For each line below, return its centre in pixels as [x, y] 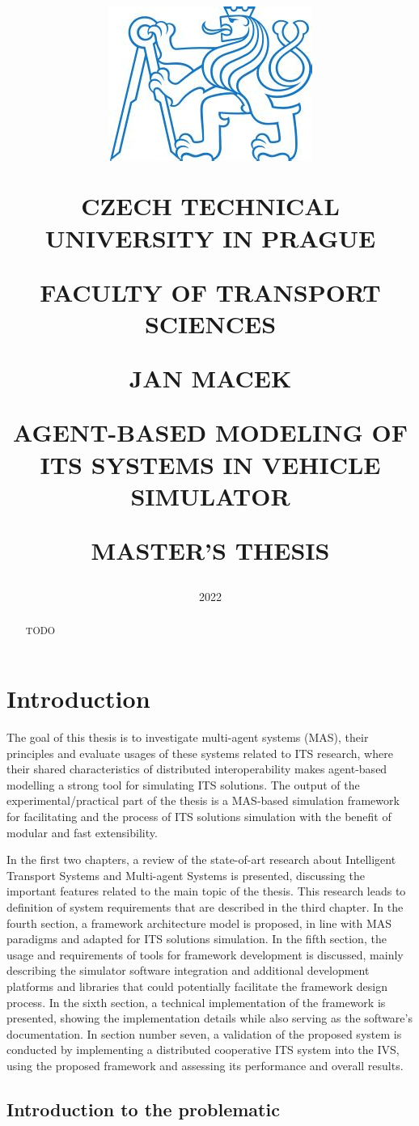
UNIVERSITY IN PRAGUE [210, 237]
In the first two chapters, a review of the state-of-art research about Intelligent [201, 859]
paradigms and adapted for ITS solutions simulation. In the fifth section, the [197, 939]
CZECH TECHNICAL [210, 206]
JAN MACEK [210, 378]
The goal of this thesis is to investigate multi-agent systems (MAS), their [188, 737]
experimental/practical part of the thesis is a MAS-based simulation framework [203, 800]
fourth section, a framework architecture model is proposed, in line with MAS [199, 923]
